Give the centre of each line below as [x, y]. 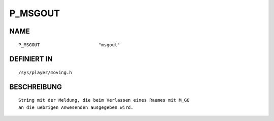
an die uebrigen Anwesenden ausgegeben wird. [76, 107]
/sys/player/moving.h [45, 72]
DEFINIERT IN [31, 59]
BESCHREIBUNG [36, 87]
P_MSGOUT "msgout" [69, 45]
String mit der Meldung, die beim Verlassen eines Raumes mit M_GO [104, 100]
